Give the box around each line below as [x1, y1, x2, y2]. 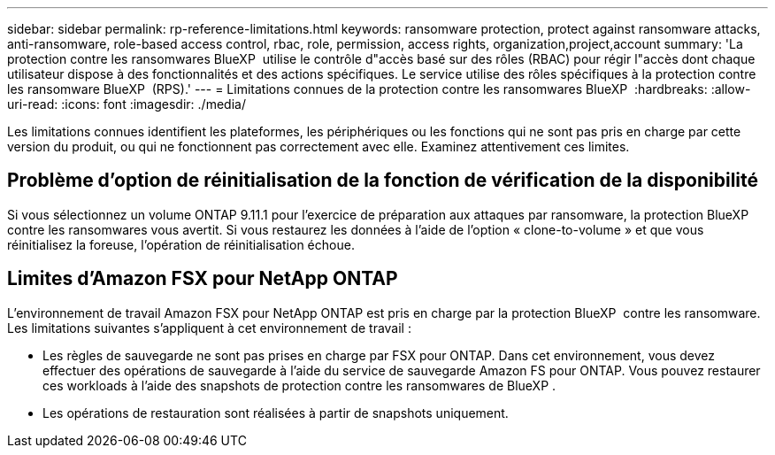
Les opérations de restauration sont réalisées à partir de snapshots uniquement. [42, 405, 509, 420]
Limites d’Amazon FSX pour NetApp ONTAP [7, 267, 398, 290]
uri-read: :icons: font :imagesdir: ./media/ [7, 96, 246, 112]
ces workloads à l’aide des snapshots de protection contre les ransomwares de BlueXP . [42, 377, 556, 393]
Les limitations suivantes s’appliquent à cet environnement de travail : [7, 320, 411, 335]
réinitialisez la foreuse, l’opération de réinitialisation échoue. [7, 236, 355, 252]
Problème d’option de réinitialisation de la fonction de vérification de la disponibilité [7, 169, 759, 192]
